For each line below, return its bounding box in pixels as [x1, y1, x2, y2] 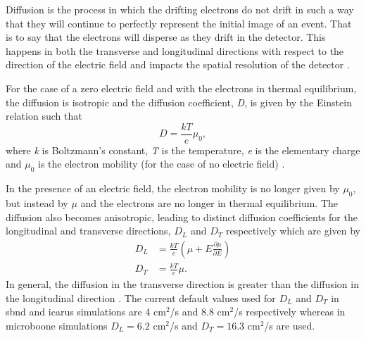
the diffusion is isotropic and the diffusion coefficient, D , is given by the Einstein [6, 94, 352, 109]
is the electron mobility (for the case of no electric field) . [38, 156, 285, 171]
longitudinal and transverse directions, [6, 223, 171, 238]
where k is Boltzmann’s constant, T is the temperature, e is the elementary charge [6, 142, 360, 157]
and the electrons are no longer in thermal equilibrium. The [80, 196, 338, 210]
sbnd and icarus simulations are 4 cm [6, 304, 166, 319]
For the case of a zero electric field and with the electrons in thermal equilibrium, [6, 80, 357, 95]
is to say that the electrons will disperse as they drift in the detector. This [6, 30, 326, 44]
